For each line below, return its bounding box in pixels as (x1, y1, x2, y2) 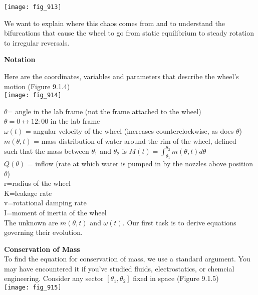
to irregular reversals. (4, 37, 70, 48)
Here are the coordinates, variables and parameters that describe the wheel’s (4, 71, 239, 82)
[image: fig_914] (4, 92, 62, 99)
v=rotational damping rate (4, 197, 87, 208)
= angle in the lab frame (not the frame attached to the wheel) (7, 106, 201, 116)
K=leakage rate (4, 187, 52, 198)
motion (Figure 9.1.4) (4, 81, 70, 91)
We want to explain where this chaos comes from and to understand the (4, 18, 225, 28)
